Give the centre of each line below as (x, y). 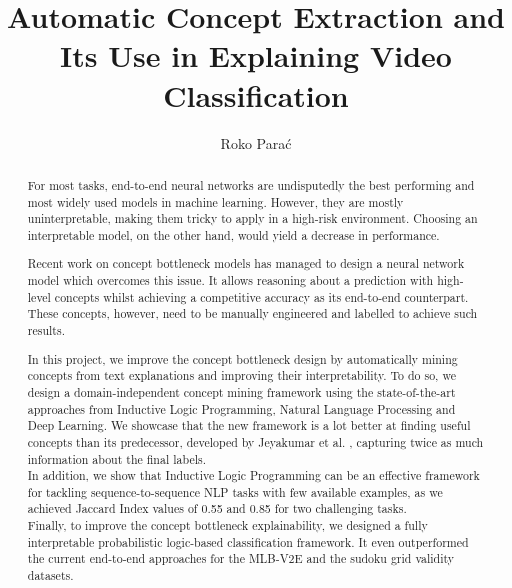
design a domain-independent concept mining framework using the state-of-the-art (241, 391)
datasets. (50, 575)
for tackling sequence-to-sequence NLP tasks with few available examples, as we (235, 491)
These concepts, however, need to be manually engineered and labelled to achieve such (252, 313)
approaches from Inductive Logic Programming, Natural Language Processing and (241, 408)
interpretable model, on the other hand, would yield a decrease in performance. (233, 234)
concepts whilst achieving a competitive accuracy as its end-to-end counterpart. (261, 296)
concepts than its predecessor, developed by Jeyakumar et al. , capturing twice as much (255, 441)
